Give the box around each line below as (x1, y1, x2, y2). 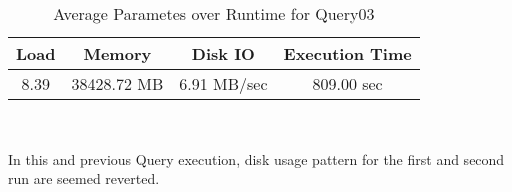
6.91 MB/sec (179, 72, 268, 95)
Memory (83, 42, 152, 65)
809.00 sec (312, 72, 383, 95)
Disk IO (191, 42, 255, 65)
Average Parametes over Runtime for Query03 (53, 2, 375, 25)
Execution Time (283, 42, 412, 65)
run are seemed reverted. (8, 168, 160, 189)
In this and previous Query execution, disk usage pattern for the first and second (8, 148, 505, 169)
